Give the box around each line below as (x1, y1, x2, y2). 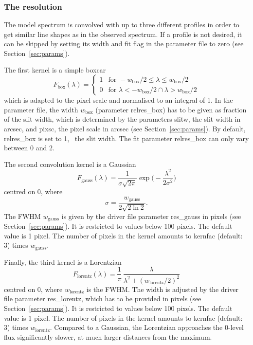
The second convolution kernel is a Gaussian (4, 159, 136, 169)
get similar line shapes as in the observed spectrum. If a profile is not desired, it (4, 29, 242, 39)
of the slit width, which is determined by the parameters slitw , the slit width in (4, 114, 241, 124)
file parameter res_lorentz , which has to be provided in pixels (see (4, 293, 201, 304)
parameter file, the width (4, 104, 78, 114)
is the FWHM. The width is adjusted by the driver (86, 284, 238, 294)
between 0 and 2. (4, 143, 54, 153)
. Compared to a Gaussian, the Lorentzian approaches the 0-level (50, 322, 244, 332)
